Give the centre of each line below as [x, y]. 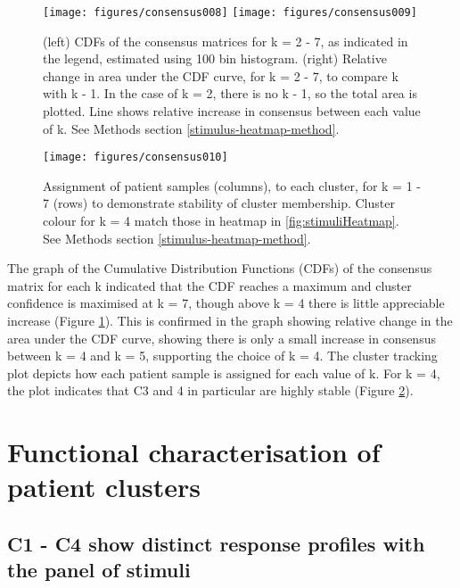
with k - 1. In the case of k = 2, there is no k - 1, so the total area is [230, 93]
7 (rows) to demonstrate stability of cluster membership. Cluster [219, 203]
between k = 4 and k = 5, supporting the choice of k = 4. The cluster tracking [222, 356]
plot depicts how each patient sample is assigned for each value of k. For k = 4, [224, 373]
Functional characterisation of [194, 452]
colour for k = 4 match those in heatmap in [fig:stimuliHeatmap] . [221, 221]
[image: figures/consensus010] [136, 157]
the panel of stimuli [99, 570]
